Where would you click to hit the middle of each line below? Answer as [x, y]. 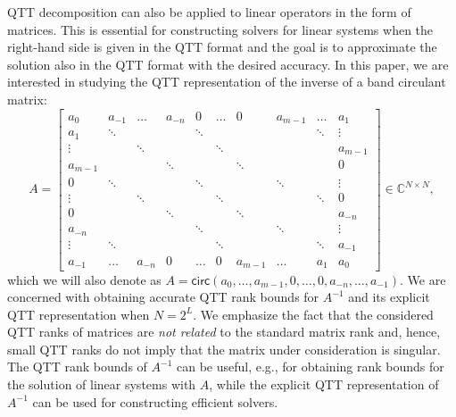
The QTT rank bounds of [77, 367]
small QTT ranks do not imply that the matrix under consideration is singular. [224, 349]
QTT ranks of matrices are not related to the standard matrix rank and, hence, [224, 332]
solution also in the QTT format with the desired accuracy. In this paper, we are [228, 64]
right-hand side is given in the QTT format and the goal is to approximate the [222, 47]
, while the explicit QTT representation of [324, 384]
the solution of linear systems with [102, 384]
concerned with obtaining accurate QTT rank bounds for [163, 297]
